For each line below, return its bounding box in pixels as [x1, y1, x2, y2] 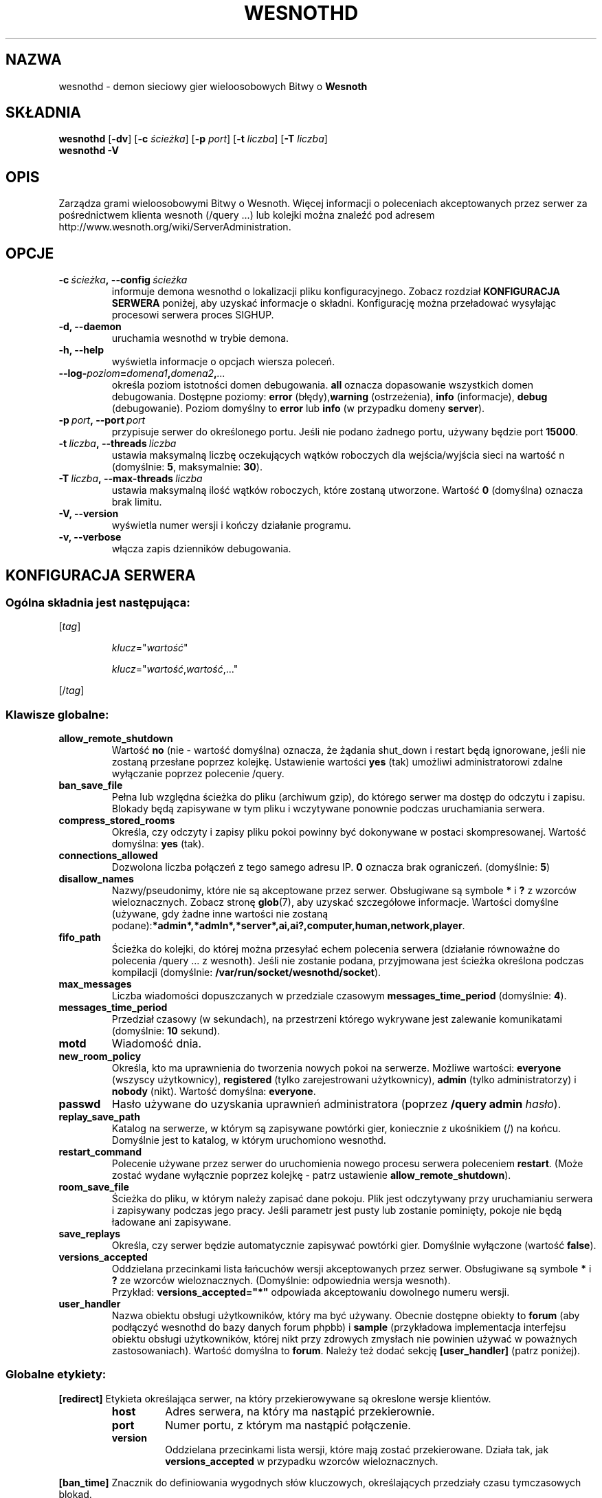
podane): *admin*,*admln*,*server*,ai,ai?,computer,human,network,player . [111, 920, 465, 932]
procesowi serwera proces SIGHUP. [111, 309, 274, 321]
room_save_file [58, 1181, 129, 1193]
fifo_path [58, 931, 101, 944]
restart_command [58, 1146, 142, 1158]
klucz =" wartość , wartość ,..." [111, 663, 238, 675]
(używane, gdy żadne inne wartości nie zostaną [111, 908, 328, 920]
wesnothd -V [58, 144, 119, 157]
